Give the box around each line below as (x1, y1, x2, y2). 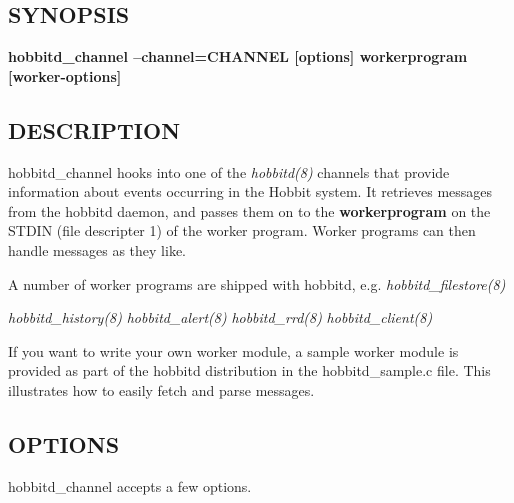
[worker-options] (8, 65, 122, 86)
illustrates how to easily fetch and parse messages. (8, 379, 315, 400)
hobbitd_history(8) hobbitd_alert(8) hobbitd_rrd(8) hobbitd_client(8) (8, 307, 433, 328)
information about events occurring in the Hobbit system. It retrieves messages (8, 181, 493, 202)
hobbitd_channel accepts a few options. (8, 475, 252, 496)
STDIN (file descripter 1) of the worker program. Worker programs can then (8, 220, 476, 241)
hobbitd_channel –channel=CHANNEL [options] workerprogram (8, 46, 468, 67)
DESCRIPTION (8, 114, 181, 145)
